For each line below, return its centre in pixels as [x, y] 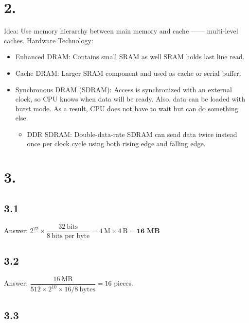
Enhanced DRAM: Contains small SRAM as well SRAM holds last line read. [130, 57]
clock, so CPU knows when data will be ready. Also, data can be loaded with [130, 99]
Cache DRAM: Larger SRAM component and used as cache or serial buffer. [128, 73]
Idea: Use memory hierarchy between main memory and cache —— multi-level [121, 31]
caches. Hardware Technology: [49, 40]
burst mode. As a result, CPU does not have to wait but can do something [127, 108]
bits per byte [71, 236]
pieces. [124, 283]
